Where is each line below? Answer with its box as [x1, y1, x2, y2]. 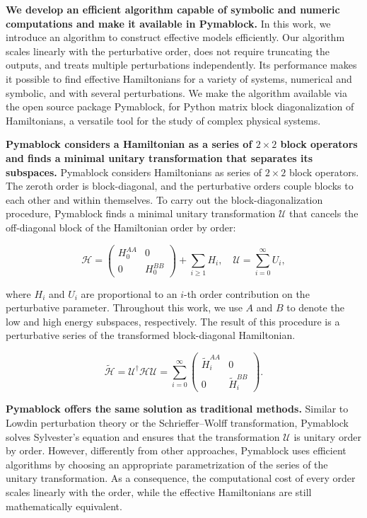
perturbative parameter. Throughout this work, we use [6, 300, 243, 315]
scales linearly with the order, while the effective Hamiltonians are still [6, 484, 312, 499]
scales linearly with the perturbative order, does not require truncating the [6, 43, 330, 58]
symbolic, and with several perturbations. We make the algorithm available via [6, 85, 348, 100]
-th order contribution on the [183, 286, 310, 301]
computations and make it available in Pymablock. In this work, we [6, 16, 331, 30]
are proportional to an [81, 286, 177, 301]
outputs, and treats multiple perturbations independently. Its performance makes [6, 57, 357, 72]
